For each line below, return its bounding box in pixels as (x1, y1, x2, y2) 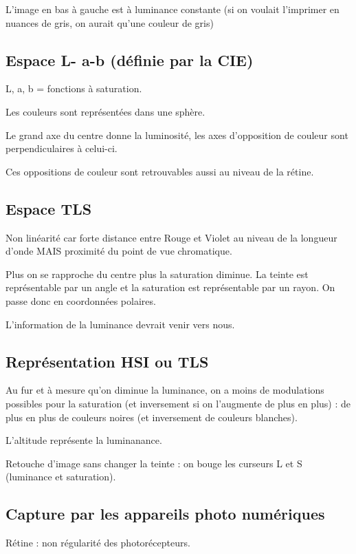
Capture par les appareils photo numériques (5, 503, 325, 524)
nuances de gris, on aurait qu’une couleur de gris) (5, 15, 214, 30)
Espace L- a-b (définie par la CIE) (5, 49, 254, 70)
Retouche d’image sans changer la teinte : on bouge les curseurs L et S (5, 456, 302, 470)
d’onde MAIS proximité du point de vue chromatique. (5, 244, 232, 258)
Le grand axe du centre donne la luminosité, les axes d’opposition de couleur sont (5, 127, 348, 142)
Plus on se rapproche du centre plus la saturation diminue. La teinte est (5, 266, 309, 281)
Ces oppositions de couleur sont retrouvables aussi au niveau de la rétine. (5, 164, 314, 178)
